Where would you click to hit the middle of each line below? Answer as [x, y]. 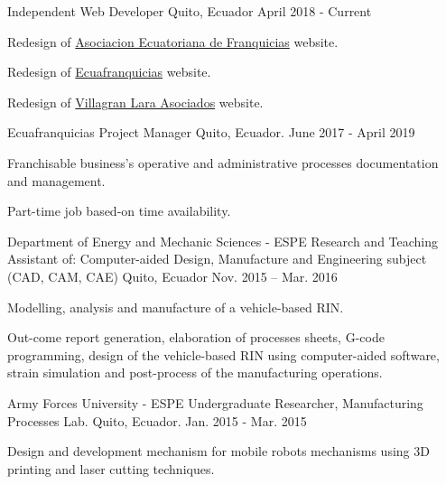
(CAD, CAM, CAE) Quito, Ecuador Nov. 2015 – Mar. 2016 [172, 276]
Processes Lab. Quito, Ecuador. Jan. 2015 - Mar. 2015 [157, 420]
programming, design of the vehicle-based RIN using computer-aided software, [223, 354]
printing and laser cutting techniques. [111, 468]
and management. [56, 180]
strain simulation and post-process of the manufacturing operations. [195, 372]
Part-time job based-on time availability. [119, 211]
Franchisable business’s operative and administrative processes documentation [223, 162]
